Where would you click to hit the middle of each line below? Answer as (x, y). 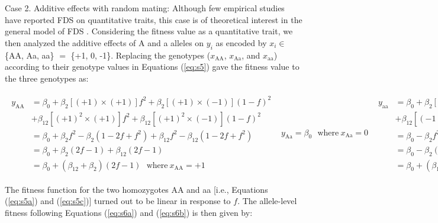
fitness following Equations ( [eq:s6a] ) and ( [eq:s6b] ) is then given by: (129, 212)
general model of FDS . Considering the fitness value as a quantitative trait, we (149, 31)
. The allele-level (267, 201)
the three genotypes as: (47, 78)
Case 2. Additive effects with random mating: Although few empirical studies (145, 8)
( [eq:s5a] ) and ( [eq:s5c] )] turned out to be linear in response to (118, 201)
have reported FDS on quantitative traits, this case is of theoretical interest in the (154, 19)
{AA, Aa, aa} (30, 55)
